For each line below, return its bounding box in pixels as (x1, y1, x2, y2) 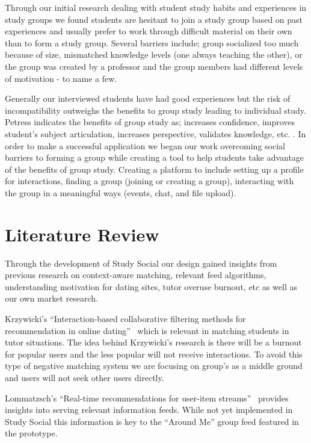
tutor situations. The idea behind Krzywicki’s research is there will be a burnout (5, 336, 302, 349)
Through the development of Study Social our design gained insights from (5, 256, 277, 269)
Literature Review (5, 221, 159, 246)
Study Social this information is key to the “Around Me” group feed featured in (5, 415, 299, 427)
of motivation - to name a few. (5, 72, 117, 84)
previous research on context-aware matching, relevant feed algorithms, (5, 268, 266, 281)
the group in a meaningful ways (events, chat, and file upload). (5, 186, 236, 199)
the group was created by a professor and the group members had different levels (5, 60, 303, 72)
